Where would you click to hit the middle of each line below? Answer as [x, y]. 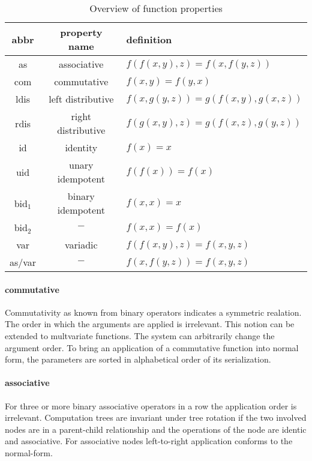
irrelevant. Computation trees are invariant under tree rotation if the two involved [156, 417]
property [81, 32]
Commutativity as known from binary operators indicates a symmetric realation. [153, 312]
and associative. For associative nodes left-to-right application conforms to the [149, 441]
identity [81, 147]
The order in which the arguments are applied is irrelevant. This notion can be [150, 324]
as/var [23, 262]
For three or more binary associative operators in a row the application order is [151, 405]
